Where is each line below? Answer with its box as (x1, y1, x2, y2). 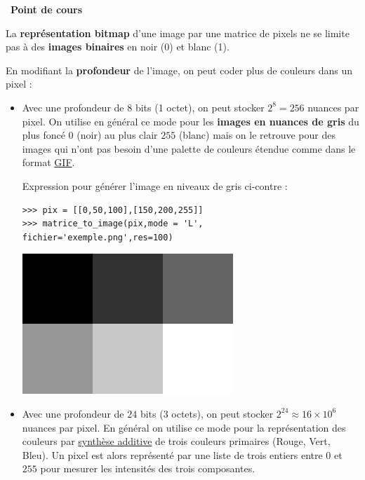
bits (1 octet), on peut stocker (135, 100, 265, 114)
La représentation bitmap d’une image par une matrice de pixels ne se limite (6, 25, 350, 40)
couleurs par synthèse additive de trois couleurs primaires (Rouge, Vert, (22, 434, 331, 448)
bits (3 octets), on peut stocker (140, 406, 274, 420)
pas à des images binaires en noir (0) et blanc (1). (6, 39, 230, 54)
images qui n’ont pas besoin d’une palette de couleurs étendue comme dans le (22, 141, 356, 156)
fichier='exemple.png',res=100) (22, 232, 173, 242)
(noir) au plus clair (77, 128, 158, 142)
